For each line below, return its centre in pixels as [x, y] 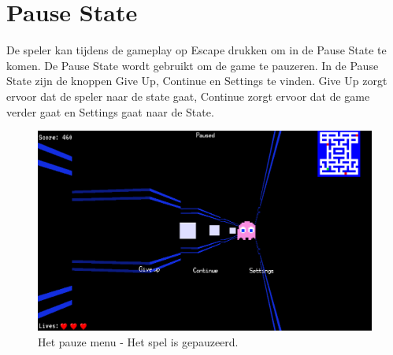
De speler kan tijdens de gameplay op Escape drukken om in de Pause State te [196, 50]
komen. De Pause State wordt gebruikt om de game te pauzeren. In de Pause [193, 65]
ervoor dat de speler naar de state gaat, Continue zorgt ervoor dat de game [188, 96]
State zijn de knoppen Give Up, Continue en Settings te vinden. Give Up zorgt [197, 81]
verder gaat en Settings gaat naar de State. [110, 111]
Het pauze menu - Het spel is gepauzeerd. [138, 341]
